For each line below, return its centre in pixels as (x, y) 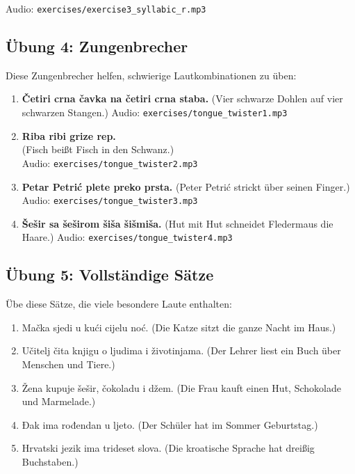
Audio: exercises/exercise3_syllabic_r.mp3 (106, 8)
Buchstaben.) (50, 461)
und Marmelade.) (59, 401)
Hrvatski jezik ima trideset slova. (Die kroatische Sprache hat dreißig (168, 448)
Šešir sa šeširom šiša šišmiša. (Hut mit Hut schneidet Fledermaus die (177, 223)
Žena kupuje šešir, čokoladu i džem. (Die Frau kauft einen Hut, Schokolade (181, 387)
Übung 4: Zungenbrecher (97, 46)
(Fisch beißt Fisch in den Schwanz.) (98, 149)
